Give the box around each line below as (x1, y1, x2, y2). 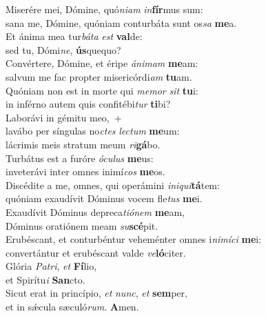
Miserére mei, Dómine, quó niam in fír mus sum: (6, 2, 203, 16)
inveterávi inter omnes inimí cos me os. (6, 164, 165, 179)
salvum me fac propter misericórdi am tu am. (6, 69, 192, 83)
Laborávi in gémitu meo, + (6, 110, 122, 124)
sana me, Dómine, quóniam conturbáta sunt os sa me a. (6, 15, 237, 30)
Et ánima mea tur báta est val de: (6, 29, 143, 43)
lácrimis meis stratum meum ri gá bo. (6, 137, 161, 151)
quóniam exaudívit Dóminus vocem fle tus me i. (6, 191, 203, 206)
